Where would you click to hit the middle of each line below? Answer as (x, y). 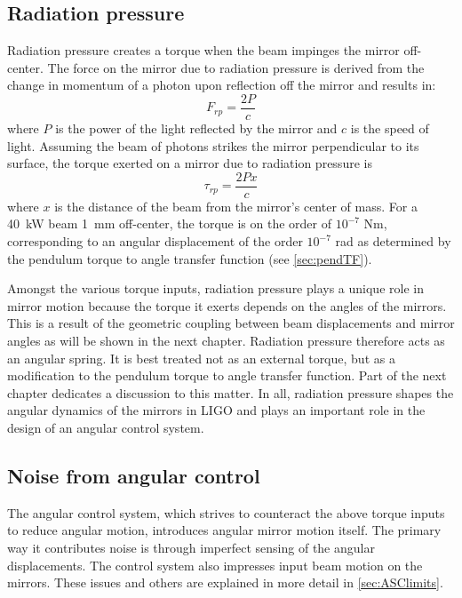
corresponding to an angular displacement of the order (155, 241)
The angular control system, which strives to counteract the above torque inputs (226, 512)
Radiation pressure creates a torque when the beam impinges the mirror (203, 50)
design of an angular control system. (106, 428)
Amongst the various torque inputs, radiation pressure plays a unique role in (215, 288)
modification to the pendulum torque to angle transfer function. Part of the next (227, 375)
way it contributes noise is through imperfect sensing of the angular (191, 547)
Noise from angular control (134, 475)
